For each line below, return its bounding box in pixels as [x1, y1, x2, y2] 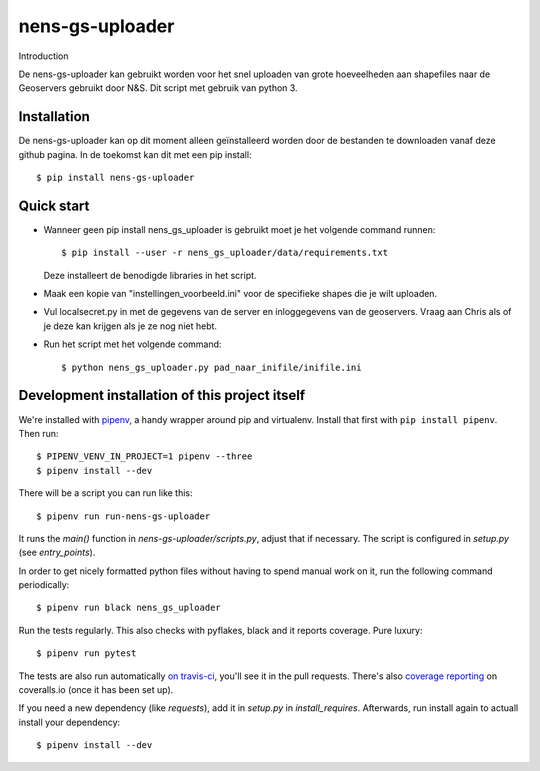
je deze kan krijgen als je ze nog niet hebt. [43, 320, 218, 332]
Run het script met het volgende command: [43, 338, 222, 350]
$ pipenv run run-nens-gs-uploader [36, 510, 211, 522]
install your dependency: [18, 716, 121, 728]
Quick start [18, 197, 90, 214]
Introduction [18, 50, 69, 62]
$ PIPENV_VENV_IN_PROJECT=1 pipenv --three [36, 451, 253, 462]
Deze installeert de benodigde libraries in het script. [43, 269, 257, 281]
